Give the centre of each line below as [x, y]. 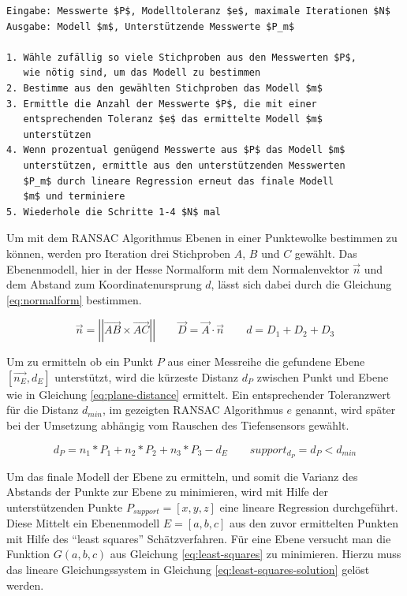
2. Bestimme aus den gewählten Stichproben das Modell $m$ [164, 88]
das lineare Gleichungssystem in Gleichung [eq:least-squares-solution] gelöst [188, 569]
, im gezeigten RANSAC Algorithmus [192, 410]
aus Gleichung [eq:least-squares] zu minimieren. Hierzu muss [256, 554]
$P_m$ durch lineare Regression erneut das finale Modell [179, 181]
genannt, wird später [345, 410]
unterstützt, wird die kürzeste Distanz [146, 376]
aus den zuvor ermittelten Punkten [314, 523]
